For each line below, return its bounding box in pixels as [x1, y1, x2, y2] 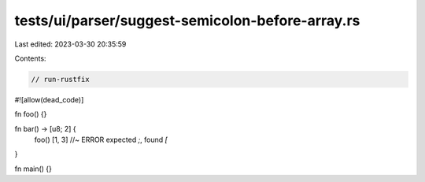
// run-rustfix [31, 75, 90, 84]
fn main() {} [14, 164, 53, 173]
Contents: [14, 54, 46, 63]
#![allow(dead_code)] [14, 95, 84, 104]
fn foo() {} [14, 110, 47, 119]
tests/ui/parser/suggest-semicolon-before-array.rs [14, 12, 360, 29]
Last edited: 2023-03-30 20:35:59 [14, 39, 127, 49]
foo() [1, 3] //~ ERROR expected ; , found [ [34, 135, 168, 145]
